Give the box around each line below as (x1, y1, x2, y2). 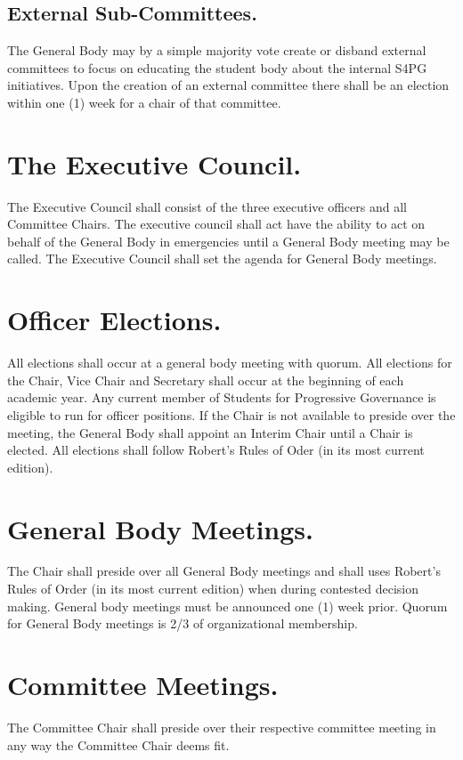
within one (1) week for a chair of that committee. (7, 93, 281, 111)
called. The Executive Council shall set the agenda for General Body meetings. (7, 249, 437, 268)
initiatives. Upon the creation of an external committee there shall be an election (7, 76, 450, 94)
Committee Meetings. (7, 667, 279, 703)
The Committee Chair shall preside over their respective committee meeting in (7, 717, 436, 736)
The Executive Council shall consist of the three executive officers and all (7, 197, 407, 215)
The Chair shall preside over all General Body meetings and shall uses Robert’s (7, 562, 441, 580)
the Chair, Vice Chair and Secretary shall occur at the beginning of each (7, 370, 404, 389)
